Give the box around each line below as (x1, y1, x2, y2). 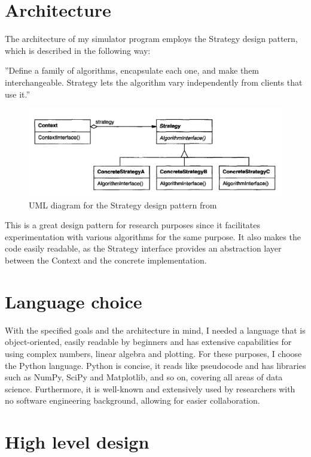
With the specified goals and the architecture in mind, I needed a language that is (5, 323, 306, 336)
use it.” (5, 87, 31, 100)
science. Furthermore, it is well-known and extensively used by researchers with (5, 382, 295, 395)
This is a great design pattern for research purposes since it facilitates (5, 219, 261, 231)
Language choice (5, 289, 142, 313)
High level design (5, 429, 150, 454)
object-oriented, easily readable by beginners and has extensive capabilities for (5, 335, 292, 348)
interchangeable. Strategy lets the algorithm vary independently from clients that (5, 75, 303, 88)
